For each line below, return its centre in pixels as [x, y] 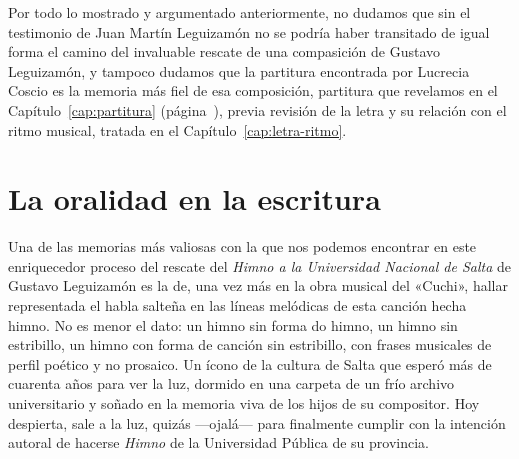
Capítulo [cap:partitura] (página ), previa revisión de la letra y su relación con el [257, 109]
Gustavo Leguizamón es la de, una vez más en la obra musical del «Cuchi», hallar [258, 285]
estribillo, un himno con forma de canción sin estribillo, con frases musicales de [250, 344]
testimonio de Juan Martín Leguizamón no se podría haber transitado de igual [249, 31]
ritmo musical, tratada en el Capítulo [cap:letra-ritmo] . [177, 129]
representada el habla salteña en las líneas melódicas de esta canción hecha [237, 305]
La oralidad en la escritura [194, 198]
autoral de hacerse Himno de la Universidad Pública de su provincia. [218, 442]
